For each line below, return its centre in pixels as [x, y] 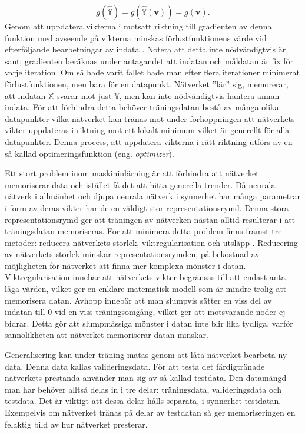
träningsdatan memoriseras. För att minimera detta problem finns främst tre [143, 231]
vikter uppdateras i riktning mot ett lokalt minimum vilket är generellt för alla [147, 130]
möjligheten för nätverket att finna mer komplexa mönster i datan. [125, 265]
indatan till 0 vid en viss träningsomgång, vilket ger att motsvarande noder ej [145, 312]
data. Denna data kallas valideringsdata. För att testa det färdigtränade [135, 366]
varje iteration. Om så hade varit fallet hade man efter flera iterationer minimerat [152, 72]
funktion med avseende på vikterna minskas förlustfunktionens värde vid [136, 37]
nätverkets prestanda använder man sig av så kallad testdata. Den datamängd [146, 378]
